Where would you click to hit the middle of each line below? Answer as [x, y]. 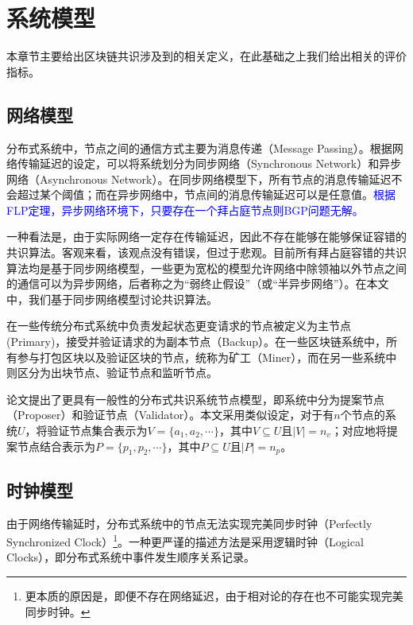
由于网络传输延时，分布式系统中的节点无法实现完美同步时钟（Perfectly [189, 523]
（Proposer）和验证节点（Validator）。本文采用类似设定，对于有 [170, 415]
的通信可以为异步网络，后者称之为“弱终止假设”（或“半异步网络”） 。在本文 [198, 283]
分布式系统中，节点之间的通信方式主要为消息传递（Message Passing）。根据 [199, 148]
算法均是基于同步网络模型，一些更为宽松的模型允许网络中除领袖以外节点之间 [206, 268]
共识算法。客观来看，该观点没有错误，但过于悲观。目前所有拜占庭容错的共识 [206, 252]
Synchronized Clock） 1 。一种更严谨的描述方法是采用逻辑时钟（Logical [185, 540]
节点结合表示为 [56, 446]
